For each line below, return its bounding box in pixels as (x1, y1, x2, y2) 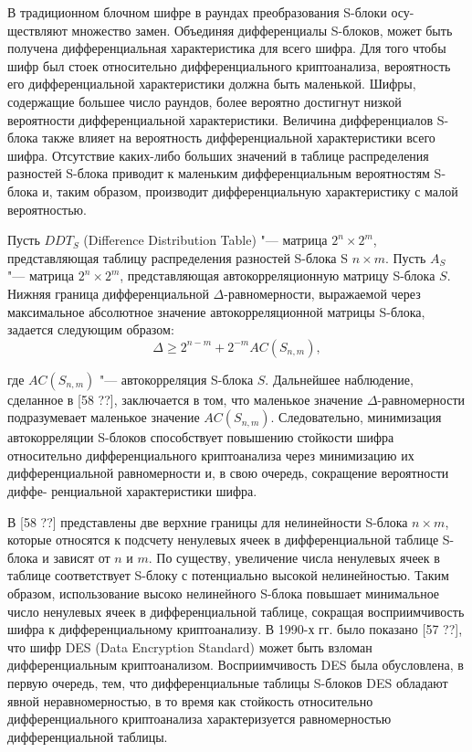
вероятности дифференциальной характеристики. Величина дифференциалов (7, 110, 434, 129)
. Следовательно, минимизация (270, 408, 442, 427)
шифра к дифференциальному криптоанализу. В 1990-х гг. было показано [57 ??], (7, 620, 463, 639)
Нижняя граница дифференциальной (7, 283, 209, 302)
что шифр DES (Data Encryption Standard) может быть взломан (7, 637, 372, 656)
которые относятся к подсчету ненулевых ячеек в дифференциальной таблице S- (7, 530, 455, 549)
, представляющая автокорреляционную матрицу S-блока (120, 266, 435, 285)
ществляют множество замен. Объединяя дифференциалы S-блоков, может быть (7, 20, 453, 39)
